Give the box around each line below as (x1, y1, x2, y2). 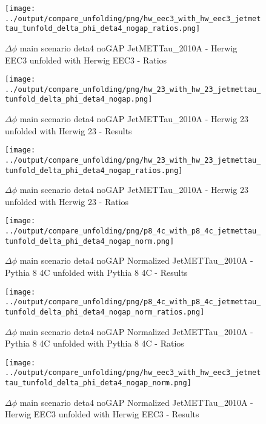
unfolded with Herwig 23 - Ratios (5, 195, 129, 207)
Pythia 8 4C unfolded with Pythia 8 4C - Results (5, 266, 188, 279)
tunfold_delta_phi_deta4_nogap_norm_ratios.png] (5, 307, 205, 316)
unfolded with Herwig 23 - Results (5, 124, 132, 137)
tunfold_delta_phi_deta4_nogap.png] (5, 95, 153, 104)
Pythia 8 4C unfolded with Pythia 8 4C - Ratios (5, 337, 184, 350)
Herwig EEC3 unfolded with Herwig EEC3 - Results (5, 408, 199, 420)
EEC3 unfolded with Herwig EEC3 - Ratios (5, 53, 167, 66)
